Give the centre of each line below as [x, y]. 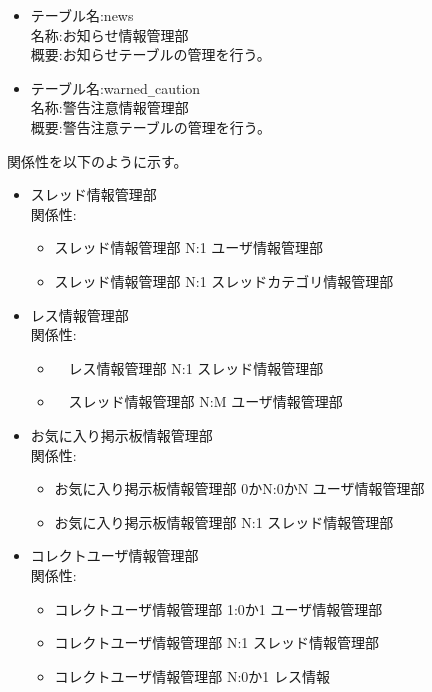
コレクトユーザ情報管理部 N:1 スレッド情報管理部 [217, 642]
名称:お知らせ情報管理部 [109, 34]
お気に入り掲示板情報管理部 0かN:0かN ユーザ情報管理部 [239, 488]
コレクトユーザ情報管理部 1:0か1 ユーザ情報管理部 [218, 608]
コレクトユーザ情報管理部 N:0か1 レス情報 [192, 675]
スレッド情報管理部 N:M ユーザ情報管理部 [205, 401]
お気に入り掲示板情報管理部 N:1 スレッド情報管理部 [224, 521]
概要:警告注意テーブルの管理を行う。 [151, 127]
